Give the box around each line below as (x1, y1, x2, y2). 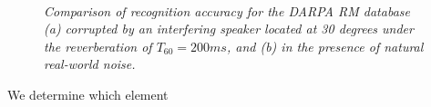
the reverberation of (44, 36, 152, 55)
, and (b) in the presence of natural (226, 36, 424, 55)
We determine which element (7, 84, 169, 103)
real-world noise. (44, 54, 136, 73)
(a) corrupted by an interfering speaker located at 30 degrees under (44, 19, 414, 38)
